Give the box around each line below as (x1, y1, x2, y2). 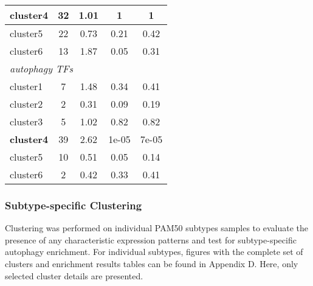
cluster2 (10, 97, 43, 111)
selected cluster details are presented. (5, 269, 143, 282)
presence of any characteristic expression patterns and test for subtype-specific (5, 233, 297, 246)
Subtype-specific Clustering (5, 197, 142, 212)
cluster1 (10, 79, 43, 93)
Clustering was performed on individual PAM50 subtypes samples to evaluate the (5, 221, 308, 234)
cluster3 (10, 114, 43, 128)
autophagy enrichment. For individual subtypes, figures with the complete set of (5, 245, 303, 258)
